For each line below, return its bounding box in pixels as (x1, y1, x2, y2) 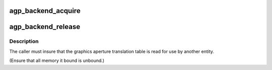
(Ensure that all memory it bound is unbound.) (9, 57, 105, 63)
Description (9, 38, 39, 45)
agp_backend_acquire (9, 6, 81, 15)
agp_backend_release (9, 22, 81, 31)
